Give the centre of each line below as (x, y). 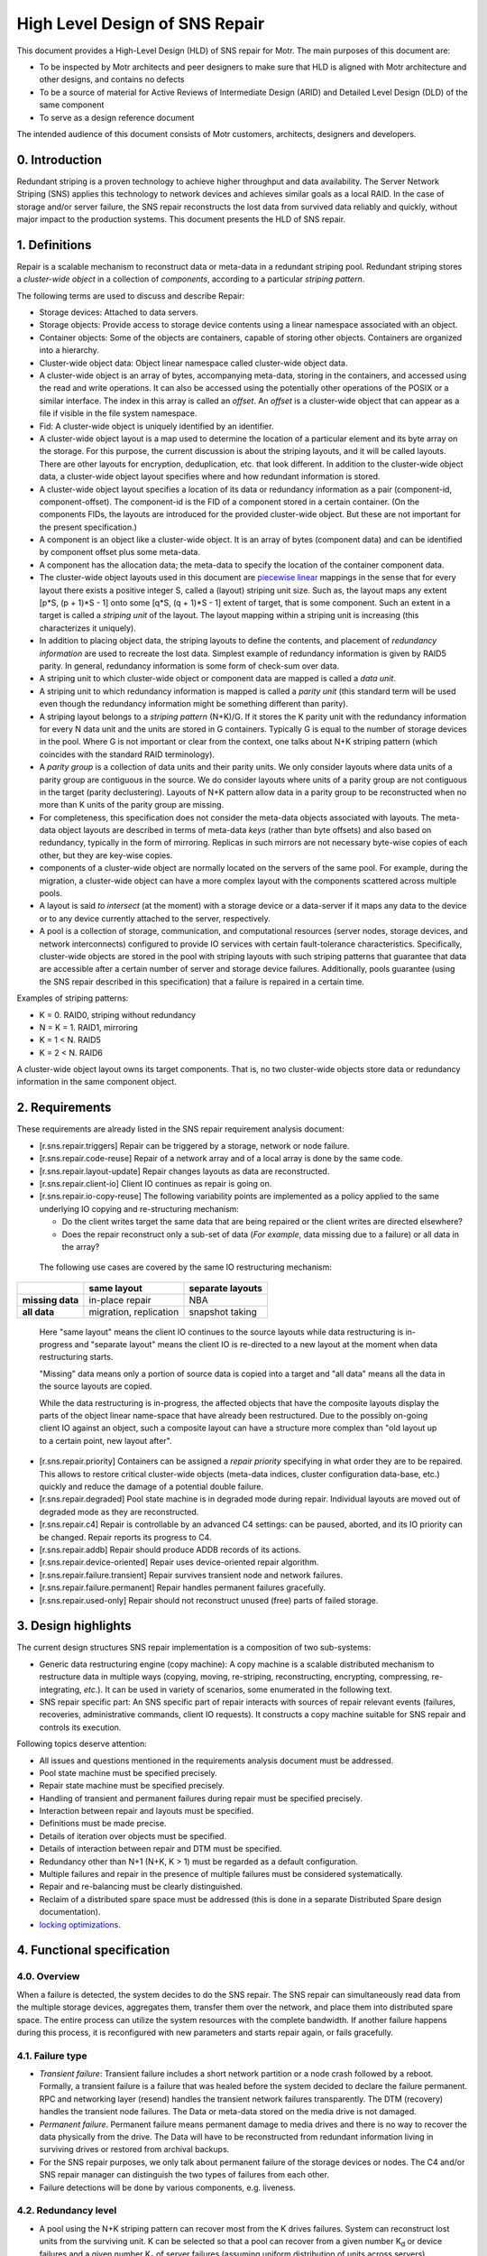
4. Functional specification (93, 1951)
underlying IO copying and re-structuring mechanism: (139, 1208)
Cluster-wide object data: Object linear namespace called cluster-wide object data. (193, 363)
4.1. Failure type (52, 2056)
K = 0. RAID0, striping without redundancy (118, 1014)
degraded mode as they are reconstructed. (119, 1512)
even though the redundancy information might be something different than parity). (194, 704)
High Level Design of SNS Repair (141, 23)
